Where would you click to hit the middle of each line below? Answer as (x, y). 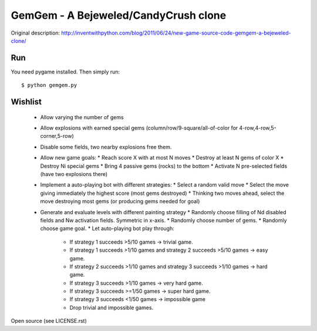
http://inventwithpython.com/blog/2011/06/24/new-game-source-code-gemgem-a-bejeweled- (176, 33)
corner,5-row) (57, 136)
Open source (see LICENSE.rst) (49, 321)
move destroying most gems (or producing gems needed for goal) (120, 201)
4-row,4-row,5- (258, 128)
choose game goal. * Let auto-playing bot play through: (107, 228)
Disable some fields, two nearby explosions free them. (106, 147)
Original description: (36, 33)
